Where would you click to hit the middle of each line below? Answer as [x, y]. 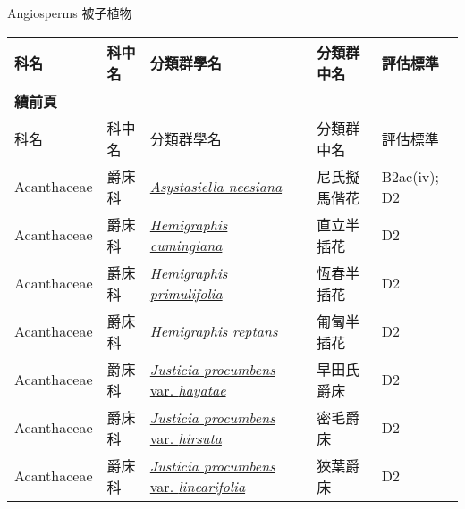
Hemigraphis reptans [214, 331]
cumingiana [186, 245]
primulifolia [186, 293]
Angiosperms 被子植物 [70, 13]
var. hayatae [188, 389]
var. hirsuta [186, 438]
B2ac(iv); [410, 176]
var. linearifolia [198, 486]
